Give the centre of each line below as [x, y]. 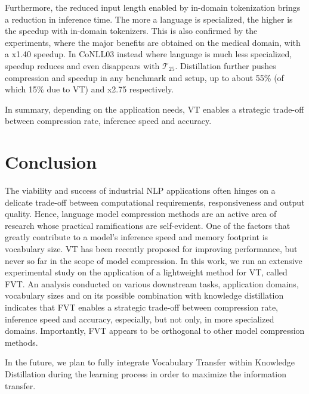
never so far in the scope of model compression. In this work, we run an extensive [154, 260]
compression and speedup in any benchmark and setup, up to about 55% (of [144, 77]
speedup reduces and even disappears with [82, 65]
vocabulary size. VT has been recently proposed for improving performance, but [151, 249]
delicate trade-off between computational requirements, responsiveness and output [155, 202]
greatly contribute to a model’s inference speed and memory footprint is [137, 237]
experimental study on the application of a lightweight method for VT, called [146, 272]
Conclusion [51, 162]
